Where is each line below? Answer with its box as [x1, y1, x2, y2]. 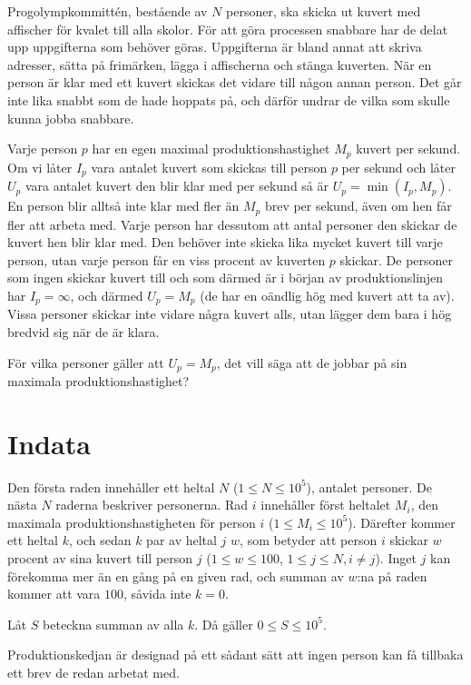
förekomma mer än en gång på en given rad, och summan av [7, 566, 344, 585]
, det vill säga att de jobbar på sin [216, 352, 407, 372]
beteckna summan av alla [43, 614, 184, 633]
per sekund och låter [341, 157, 456, 176]
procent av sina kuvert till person [7, 549, 193, 568]
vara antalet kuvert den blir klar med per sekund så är [25, 176, 329, 195]
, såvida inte [123, 584, 191, 603]
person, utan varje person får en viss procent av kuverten [7, 250, 326, 269]
